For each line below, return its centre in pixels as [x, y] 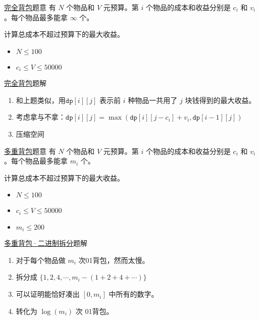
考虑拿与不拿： [41, 117]
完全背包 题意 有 [30, 7]
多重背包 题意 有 [30, 151]
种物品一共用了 [153, 100]
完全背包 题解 [25, 83]
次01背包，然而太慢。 [114, 260]
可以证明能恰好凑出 [48, 294]
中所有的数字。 [134, 294]
